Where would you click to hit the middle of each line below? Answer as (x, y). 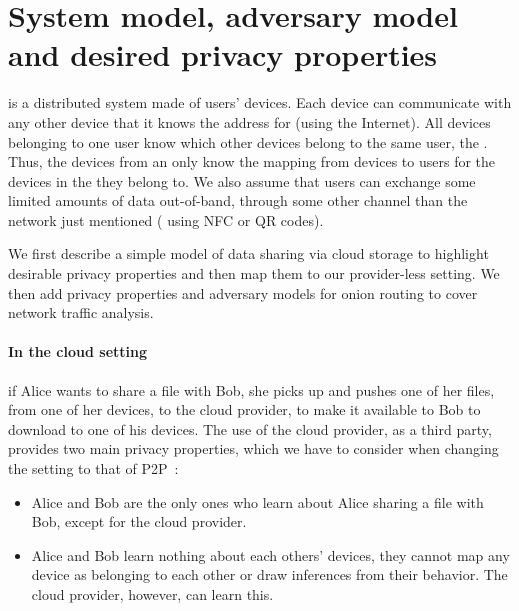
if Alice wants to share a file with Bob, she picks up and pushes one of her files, (251, 389)
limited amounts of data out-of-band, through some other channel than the (238, 200)
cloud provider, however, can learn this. (152, 593)
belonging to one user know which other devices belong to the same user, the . (248, 141)
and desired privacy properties (223, 54)
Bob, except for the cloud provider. (139, 521)
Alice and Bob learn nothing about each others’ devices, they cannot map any (270, 554)
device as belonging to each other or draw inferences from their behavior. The (269, 574)
